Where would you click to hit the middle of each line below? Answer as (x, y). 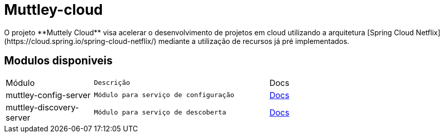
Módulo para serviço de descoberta (160, 112)
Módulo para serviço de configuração (164, 95)
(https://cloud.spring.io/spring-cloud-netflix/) (80, 41)
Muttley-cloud (54, 10)
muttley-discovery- (43, 107)
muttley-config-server (48, 95)
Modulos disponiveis (58, 61)
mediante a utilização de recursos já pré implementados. (254, 41)
